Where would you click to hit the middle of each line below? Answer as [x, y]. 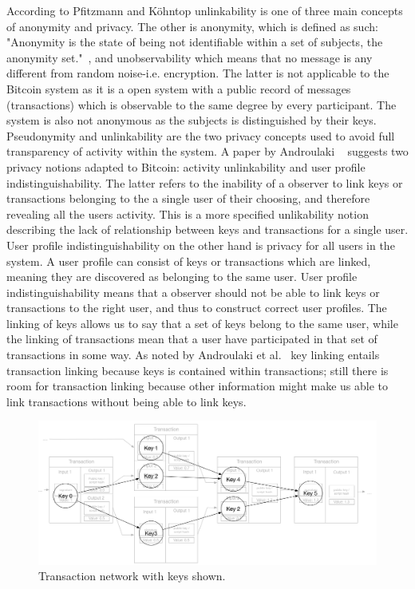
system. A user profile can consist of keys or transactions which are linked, [189, 261]
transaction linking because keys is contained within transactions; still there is [198, 370]
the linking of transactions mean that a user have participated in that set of [192, 339]
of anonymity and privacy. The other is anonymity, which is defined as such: [192, 26]
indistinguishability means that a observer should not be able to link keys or [193, 292]
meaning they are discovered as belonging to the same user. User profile [182, 277]
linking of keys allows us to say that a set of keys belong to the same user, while [202, 323]
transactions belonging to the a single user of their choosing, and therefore [188, 198]
